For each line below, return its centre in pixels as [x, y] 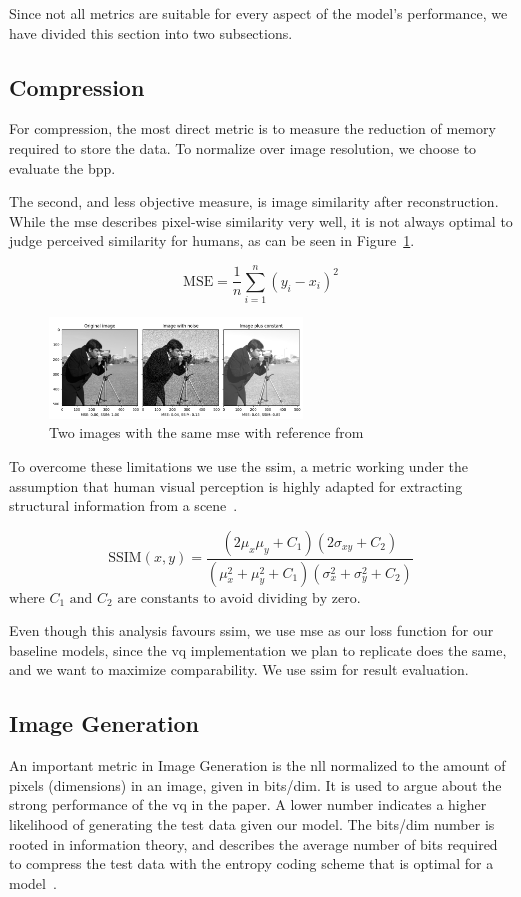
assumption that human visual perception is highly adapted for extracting [236, 485]
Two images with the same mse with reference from [206, 432]
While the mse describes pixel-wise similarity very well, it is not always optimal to [261, 220]
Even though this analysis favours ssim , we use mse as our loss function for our [251, 630]
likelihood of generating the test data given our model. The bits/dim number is [252, 824]
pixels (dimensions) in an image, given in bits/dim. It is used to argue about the [255, 784]
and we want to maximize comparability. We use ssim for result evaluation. [239, 669]
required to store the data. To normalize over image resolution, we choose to [243, 147]
